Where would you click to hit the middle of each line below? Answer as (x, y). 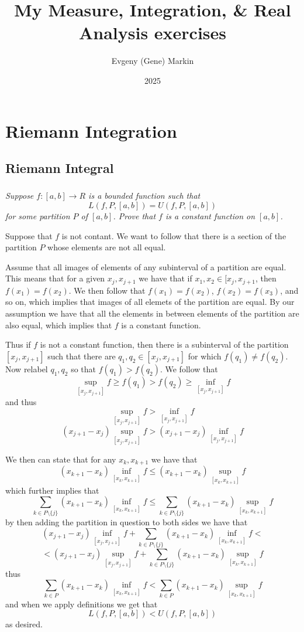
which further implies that (52, 490)
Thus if (18, 344)
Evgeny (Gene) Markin (153, 61)
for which (205, 356)
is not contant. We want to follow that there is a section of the (174, 235)
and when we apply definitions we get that (82, 604)
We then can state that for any (61, 459)
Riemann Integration (91, 130)
